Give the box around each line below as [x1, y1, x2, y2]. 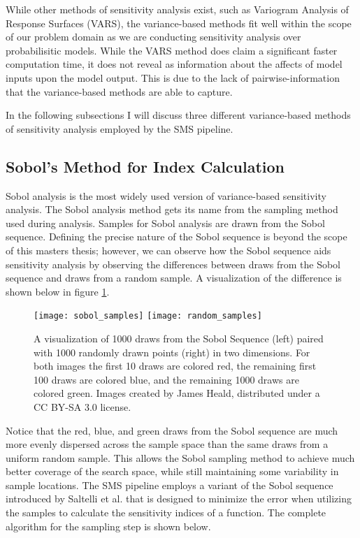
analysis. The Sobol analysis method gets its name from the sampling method [6, 202, 338, 217]
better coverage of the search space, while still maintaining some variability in [6, 464, 339, 479]
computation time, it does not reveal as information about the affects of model [6, 57, 343, 71]
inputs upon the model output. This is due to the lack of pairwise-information [6, 70, 340, 85]
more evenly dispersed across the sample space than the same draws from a [6, 437, 329, 451]
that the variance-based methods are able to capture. [6, 84, 233, 99]
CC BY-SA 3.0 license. [34, 399, 131, 414]
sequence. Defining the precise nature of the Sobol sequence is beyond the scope [6, 229, 347, 244]
